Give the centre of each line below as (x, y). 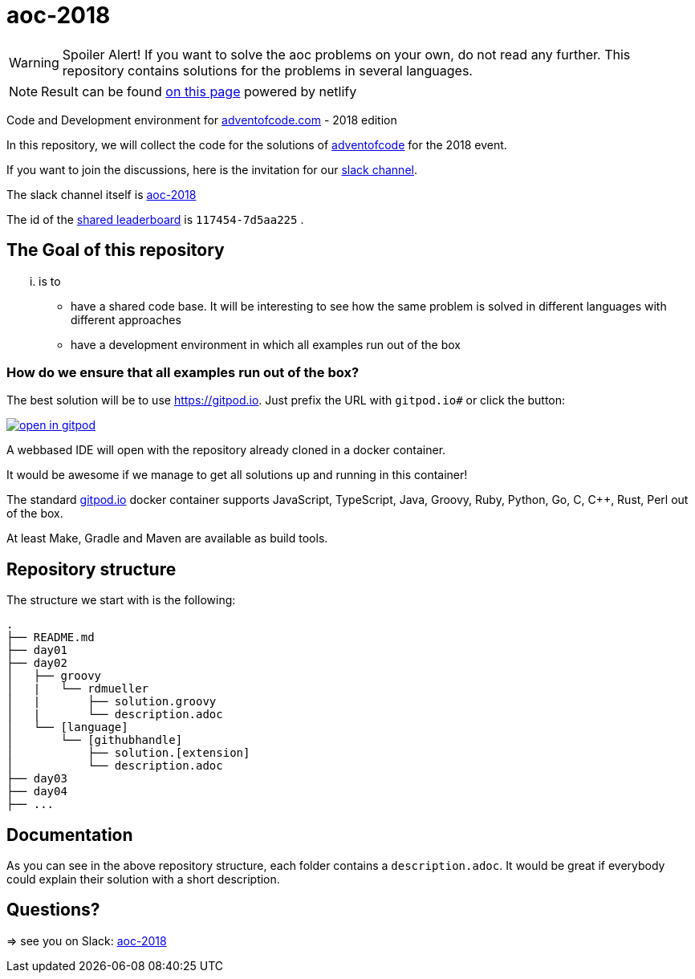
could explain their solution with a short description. (143, 879)
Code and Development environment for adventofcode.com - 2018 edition (202, 120)
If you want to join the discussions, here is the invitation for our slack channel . (212, 169)
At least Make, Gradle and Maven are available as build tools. (167, 538)
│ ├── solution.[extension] (128, 753)
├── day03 (37, 779)
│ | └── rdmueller (78, 689)
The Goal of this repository (116, 250)
